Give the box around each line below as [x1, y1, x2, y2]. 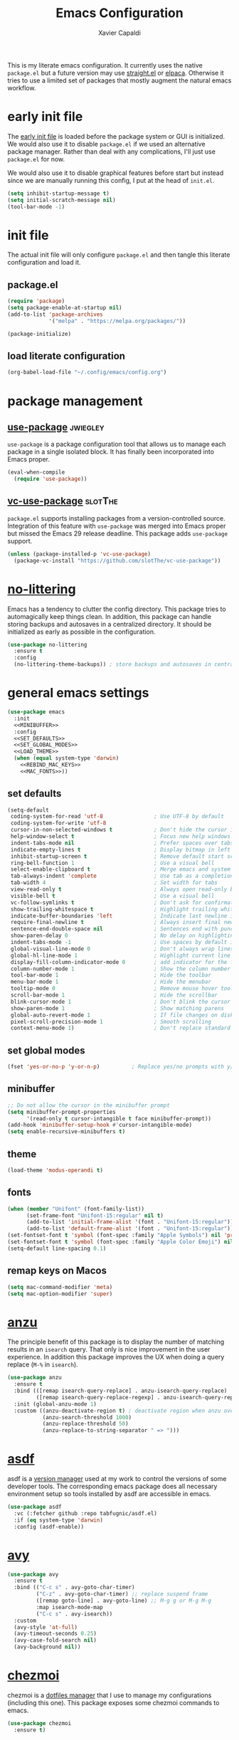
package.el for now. [7, 154, 65, 163]
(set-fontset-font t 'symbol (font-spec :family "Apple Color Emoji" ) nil [7, 1238, 234, 1246]
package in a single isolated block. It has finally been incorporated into [7, 447, 215, 456]
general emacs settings [7, 685, 149, 701]
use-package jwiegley [7, 421, 105, 433]
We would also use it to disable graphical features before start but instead [7, 169, 224, 177]
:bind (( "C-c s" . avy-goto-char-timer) [14, 1584, 135, 1591]
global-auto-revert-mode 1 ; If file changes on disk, [10, 1012, 237, 1019]
